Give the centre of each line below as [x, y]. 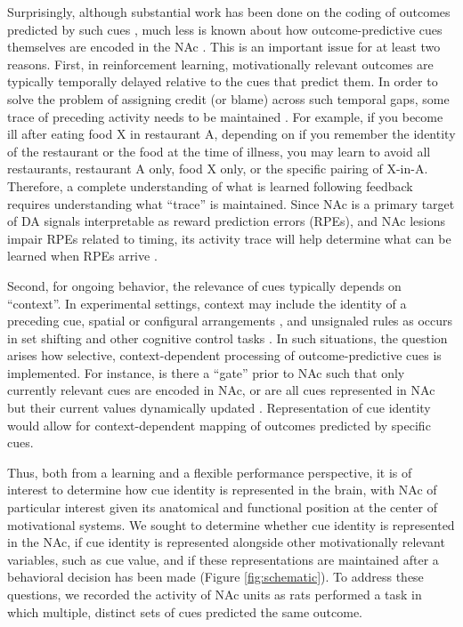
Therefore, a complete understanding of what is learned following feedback [210, 185]
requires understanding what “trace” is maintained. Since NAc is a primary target [231, 203]
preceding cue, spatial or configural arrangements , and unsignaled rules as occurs [230, 321]
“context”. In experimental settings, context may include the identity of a [207, 303]
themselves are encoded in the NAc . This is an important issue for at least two [224, 47]
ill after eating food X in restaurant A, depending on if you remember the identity [231, 134]
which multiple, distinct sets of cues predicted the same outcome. [185, 611]
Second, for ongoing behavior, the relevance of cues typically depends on [204, 285]
